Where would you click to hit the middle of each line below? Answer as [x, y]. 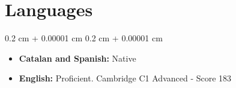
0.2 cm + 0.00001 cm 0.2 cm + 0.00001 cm [84, 38]
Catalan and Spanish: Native [77, 58]
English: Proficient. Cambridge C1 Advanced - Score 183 [125, 78]
